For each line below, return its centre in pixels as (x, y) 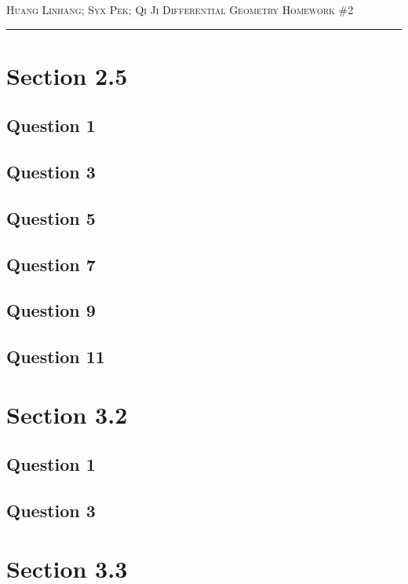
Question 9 (51, 310)
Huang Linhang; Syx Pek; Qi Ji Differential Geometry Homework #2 (180, 9)
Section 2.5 (67, 75)
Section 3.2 (67, 414)
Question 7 (51, 264)
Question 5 (51, 217)
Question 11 (56, 356)
